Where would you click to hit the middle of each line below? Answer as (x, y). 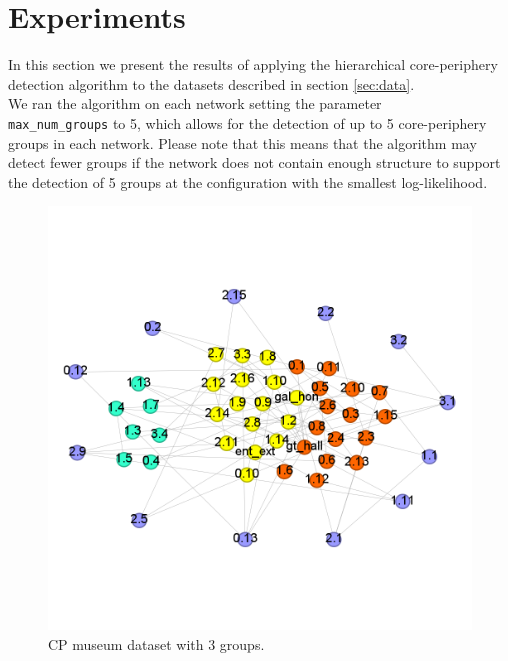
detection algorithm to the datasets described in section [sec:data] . (211, 83)
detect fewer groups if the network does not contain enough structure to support (254, 162)
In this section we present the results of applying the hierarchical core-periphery (253, 64)
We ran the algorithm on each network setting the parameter (195, 103)
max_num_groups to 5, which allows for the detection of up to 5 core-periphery (247, 122)
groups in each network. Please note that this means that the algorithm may (242, 142)
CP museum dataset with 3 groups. (156, 643)
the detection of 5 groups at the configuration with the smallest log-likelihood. (248, 181)
